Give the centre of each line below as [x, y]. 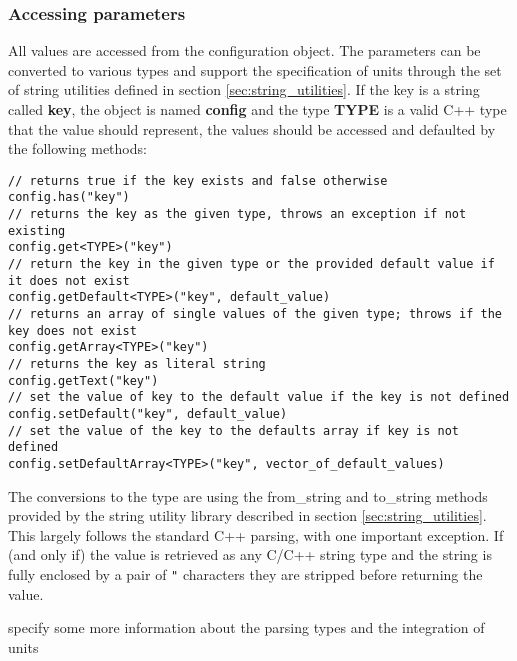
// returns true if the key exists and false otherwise [198, 180]
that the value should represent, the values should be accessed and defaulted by [252, 128]
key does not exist [72, 330]
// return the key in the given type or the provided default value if [251, 264]
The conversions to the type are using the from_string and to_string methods [248, 495]
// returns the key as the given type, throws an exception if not [237, 214]
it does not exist [69, 280]
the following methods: [77, 148]
